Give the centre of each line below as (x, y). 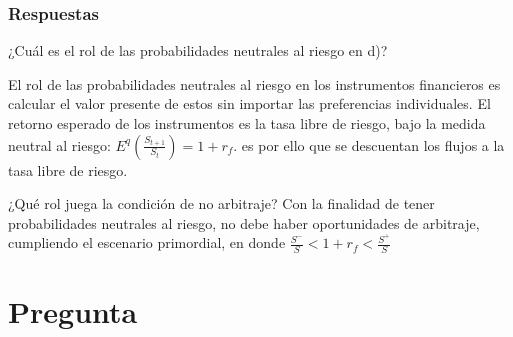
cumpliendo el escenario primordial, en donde (147, 242)
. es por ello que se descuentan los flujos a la (369, 144)
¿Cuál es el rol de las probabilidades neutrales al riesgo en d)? (198, 50)
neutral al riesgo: (59, 144)
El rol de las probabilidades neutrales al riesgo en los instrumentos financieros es (254, 83)
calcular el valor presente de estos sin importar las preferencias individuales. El (249, 103)
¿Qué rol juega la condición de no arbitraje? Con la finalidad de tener (221, 203)
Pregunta (73, 311)
